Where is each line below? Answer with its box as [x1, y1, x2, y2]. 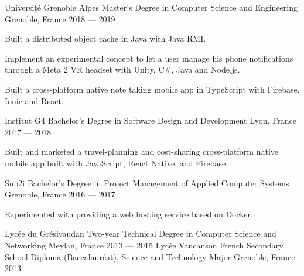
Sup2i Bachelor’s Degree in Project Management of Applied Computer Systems [5, 176, 289, 189]
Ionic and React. [5, 94, 64, 107]
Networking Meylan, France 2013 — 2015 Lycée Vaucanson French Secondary [5, 238, 283, 251]
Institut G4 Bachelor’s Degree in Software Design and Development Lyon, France [5, 114, 296, 127]
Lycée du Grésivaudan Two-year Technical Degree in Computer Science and [5, 227, 276, 240]
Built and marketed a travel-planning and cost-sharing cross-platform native [5, 145, 278, 158]
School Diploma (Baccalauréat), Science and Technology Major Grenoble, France [5, 250, 295, 263]
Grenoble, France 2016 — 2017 [5, 188, 115, 200]
